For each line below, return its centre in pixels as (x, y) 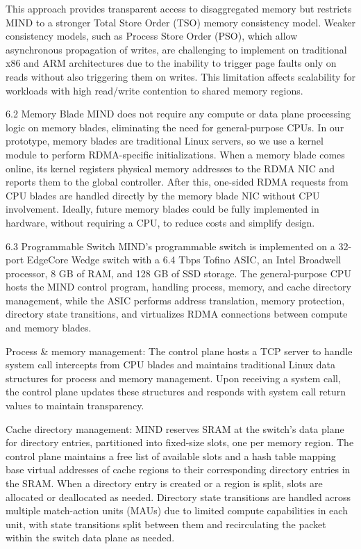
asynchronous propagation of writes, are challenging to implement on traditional (176, 49)
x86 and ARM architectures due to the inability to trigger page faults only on (171, 63)
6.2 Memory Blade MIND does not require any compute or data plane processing (178, 114)
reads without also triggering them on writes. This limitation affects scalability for (180, 76)
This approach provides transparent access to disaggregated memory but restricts (179, 8)
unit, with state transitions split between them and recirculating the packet (166, 524)
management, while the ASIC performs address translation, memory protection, (175, 300)
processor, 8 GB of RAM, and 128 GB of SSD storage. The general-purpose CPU (178, 273)
